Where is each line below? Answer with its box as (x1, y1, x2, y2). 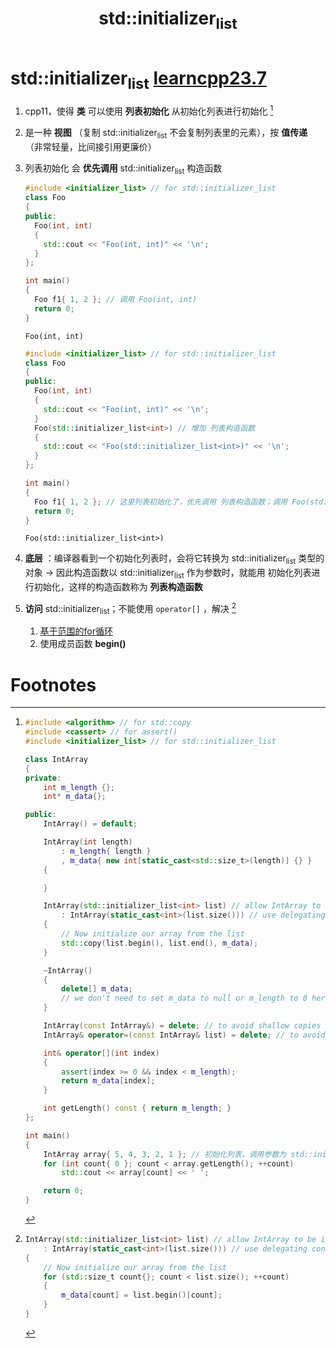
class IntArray (24, 754, 89, 764)
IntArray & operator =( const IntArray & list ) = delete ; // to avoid (43, 1030, 326, 1040)
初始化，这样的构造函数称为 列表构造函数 (33, 580, 203, 592)
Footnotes (10, 673, 97, 696)
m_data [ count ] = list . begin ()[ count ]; (61, 1290, 223, 1301)
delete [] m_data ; (61, 984, 133, 994)
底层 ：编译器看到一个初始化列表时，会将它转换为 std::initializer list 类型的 (24, 552, 325, 567)
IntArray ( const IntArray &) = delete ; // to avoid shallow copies (43, 1021, 322, 1031)
